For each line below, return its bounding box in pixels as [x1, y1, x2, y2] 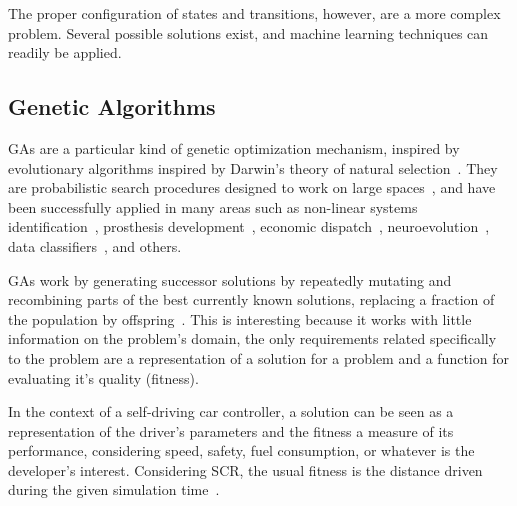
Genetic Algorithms [8, 91, 216, 122]
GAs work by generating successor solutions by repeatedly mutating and [8, 269, 452, 290]
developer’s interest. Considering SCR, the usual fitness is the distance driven [8, 459, 483, 480]
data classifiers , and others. [8, 235, 182, 256]
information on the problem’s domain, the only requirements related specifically [8, 328, 497, 349]
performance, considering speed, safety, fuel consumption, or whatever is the [8, 440, 475, 461]
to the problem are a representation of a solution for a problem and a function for [8, 347, 509, 368]
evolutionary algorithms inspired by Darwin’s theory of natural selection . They [8, 157, 498, 178]
